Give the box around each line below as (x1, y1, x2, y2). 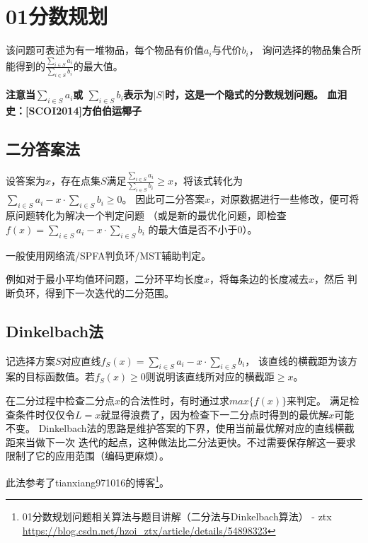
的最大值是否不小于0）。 (148, 221, 258, 236)
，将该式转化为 (173, 173, 243, 188)
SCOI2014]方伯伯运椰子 (28, 103, 142, 118)
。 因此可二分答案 (122, 192, 205, 206)
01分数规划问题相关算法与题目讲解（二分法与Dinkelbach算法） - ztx (22, 509, 332, 524)
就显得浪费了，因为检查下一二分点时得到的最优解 (100, 407, 329, 421)
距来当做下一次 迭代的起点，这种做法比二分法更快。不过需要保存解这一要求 (6, 434, 356, 449)
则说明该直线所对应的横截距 (145, 369, 275, 384)
